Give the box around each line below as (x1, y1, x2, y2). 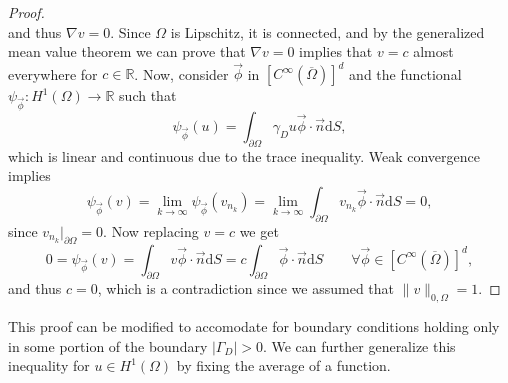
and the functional (349, 63, 462, 84)
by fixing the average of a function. (176, 355, 391, 376)
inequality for (8, 355, 90, 376)
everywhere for (8, 63, 98, 84)
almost (413, 41, 454, 62)
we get (239, 220, 279, 241)
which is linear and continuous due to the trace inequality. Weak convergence (8, 145, 480, 166)
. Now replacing (103, 220, 199, 241)
